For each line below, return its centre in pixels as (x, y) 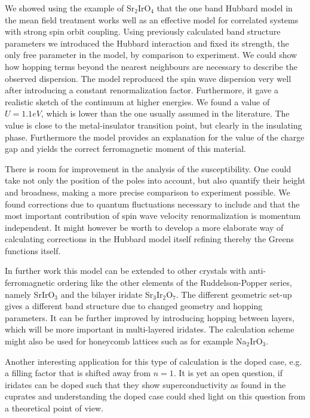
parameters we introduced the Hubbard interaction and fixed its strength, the (147, 43)
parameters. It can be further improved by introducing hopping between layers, (150, 317)
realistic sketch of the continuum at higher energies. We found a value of (137, 101)
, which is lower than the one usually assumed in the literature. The (165, 113)
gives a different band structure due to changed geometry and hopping (134, 306)
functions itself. (33, 250)
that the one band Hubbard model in (225, 8)
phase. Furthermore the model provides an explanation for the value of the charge (155, 137)
